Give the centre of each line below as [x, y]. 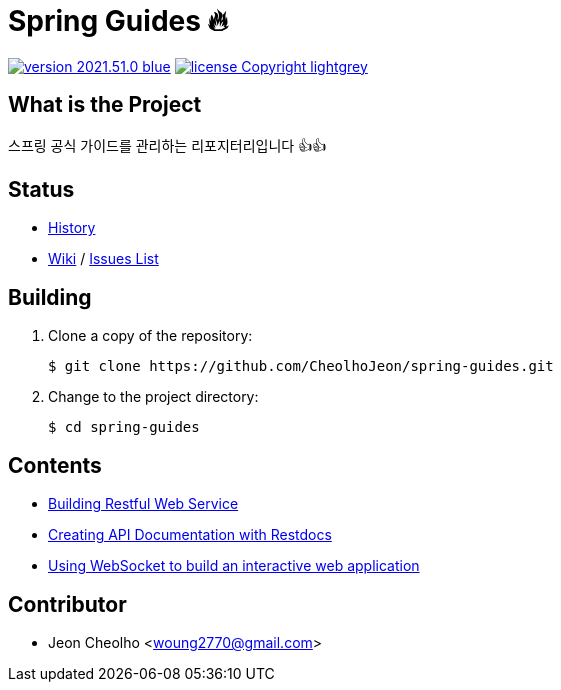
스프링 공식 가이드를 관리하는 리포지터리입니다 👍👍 [167, 145]
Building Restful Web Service [143, 504]
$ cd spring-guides [124, 427]
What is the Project [105, 105]
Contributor [67, 604]
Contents [55, 465]
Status [41, 190]
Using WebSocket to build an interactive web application [234, 566]
